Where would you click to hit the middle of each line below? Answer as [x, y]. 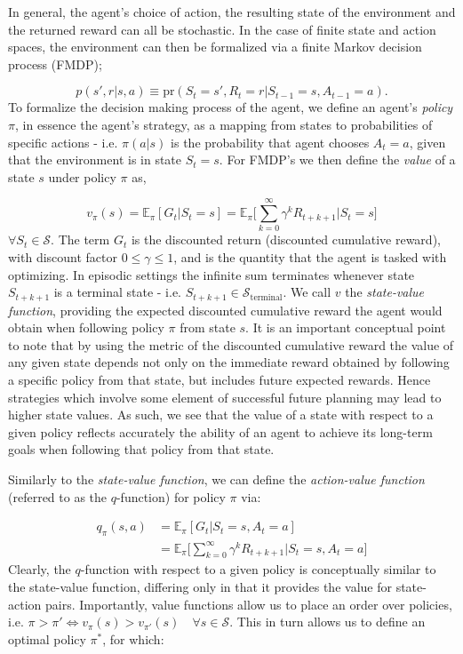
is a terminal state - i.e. [117, 292]
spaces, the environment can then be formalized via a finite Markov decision [215, 47]
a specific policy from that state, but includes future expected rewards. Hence [220, 380]
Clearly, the [40, 569]
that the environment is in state [95, 160]
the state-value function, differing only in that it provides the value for [200, 586]
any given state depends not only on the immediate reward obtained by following [229, 362]
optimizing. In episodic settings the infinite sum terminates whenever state [212, 274]
